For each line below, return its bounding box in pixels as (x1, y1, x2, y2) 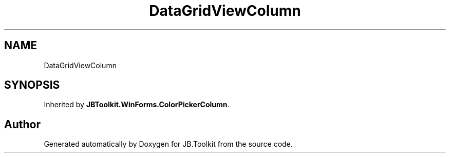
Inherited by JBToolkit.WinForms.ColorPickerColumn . (44, 100, 230, 109)
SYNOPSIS (4, 78, 60, 92)
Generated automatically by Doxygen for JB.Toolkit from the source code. (44, 140, 293, 149)
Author (4, 117, 41, 131)
